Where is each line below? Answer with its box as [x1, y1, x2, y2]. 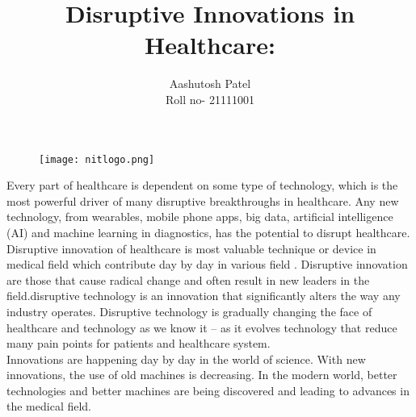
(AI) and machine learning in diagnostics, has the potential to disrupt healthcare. [6, 223, 410, 240]
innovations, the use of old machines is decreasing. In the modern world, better [6, 366, 397, 383]
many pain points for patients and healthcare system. [6, 335, 271, 352]
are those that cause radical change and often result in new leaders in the [6, 271, 370, 288]
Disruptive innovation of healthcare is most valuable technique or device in [6, 240, 376, 256]
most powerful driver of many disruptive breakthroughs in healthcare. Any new [6, 192, 399, 209]
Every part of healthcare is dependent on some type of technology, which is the [6, 177, 398, 194]
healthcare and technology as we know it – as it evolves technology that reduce [6, 319, 397, 336]
